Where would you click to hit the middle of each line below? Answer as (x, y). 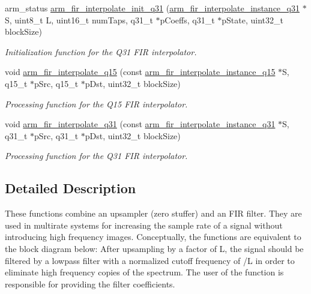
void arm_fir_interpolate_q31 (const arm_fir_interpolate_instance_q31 (140, 124)
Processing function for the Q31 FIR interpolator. (96, 156)
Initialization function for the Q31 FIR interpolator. (101, 51)
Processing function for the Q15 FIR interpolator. (96, 103)
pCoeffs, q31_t (187, 19)
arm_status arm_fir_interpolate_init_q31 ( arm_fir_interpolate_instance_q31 (152, 8)
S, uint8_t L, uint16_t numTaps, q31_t (79, 19)
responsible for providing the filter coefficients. (90, 283)
